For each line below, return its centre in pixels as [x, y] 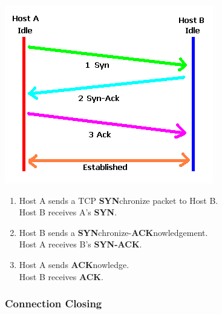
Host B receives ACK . [61, 276]
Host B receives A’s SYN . [68, 212]
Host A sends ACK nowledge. [74, 264]
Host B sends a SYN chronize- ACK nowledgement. [113, 232]
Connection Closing [54, 303]
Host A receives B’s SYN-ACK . [80, 244]
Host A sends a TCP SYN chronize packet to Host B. [119, 200]
